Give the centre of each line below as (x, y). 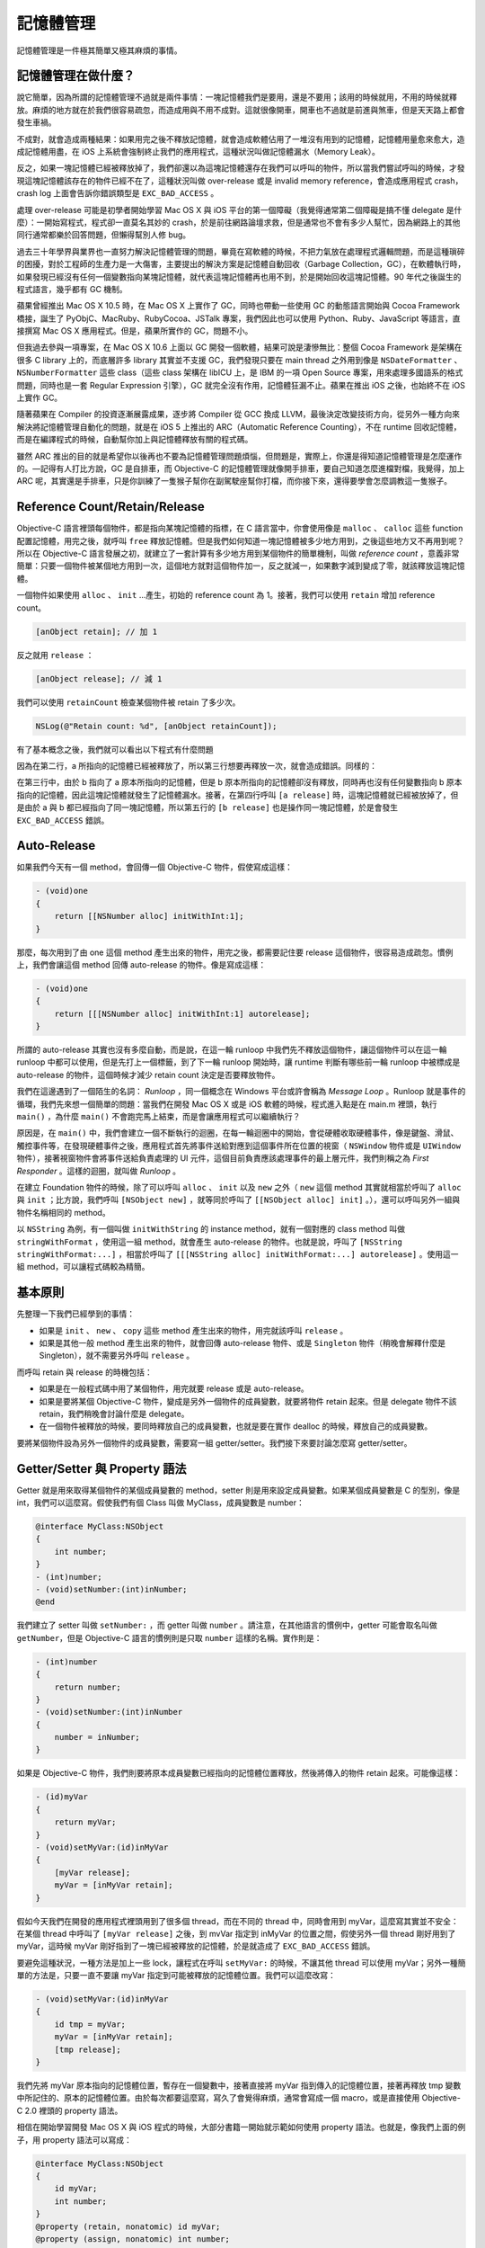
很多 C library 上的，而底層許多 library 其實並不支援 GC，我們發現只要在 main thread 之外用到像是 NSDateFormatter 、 (239, 360)
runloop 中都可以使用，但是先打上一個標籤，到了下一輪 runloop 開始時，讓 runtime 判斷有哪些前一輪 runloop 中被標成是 (238, 1062)
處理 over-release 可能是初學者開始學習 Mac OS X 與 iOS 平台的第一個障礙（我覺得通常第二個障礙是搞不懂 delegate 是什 (239, 210)
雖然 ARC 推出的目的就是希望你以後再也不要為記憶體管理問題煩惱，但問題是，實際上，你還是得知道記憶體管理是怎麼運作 (239, 456)
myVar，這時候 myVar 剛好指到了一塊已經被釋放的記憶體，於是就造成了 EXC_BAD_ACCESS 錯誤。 (196, 1946)
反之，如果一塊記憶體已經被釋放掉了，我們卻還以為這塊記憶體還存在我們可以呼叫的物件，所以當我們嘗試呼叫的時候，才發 (241, 168)
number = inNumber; (97, 1737)
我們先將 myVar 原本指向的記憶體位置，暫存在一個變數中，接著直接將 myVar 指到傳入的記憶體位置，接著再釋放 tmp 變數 (239, 2085)
